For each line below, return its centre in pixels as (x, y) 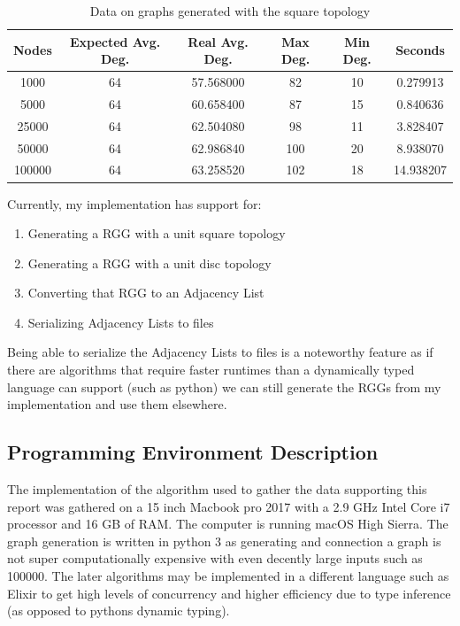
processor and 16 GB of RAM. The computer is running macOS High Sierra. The (228, 524)
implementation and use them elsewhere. (117, 404)
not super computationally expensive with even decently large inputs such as (215, 558)
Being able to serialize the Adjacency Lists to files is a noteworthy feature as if (220, 352)
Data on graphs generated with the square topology (230, 11)
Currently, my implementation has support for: (134, 203)
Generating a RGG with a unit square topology (157, 233)
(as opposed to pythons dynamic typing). (119, 611)
